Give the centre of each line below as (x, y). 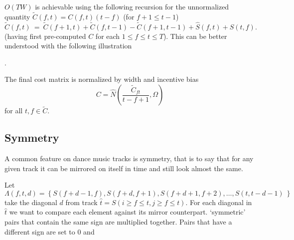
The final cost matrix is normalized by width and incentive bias (102, 79)
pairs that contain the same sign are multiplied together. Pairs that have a (118, 221)
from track (81, 202)
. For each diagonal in (219, 202)
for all (14, 111)
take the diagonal (31, 202)
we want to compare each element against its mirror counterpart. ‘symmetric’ (127, 212)
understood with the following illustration (68, 46)
